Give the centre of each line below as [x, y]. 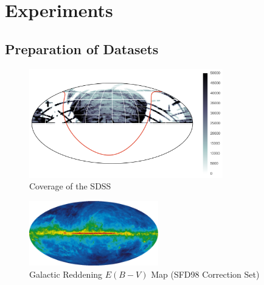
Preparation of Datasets [82, 48]
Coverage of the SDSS [70, 186]
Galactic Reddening [66, 274]
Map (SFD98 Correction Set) [205, 274]
